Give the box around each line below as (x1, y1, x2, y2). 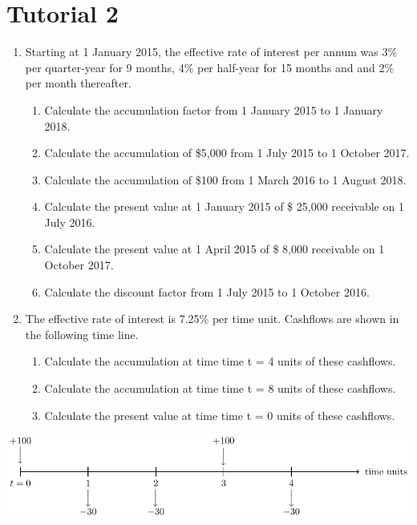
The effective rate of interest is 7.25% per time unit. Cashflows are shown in (25, 310, 399, 327)
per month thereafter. (25, 75, 132, 91)
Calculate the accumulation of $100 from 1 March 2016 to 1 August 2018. (44, 171, 407, 188)
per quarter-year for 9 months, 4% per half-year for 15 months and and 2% (25, 59, 395, 75)
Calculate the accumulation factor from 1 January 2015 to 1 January (44, 101, 383, 118)
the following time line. (25, 325, 139, 342)
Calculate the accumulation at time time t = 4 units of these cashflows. (44, 353, 396, 370)
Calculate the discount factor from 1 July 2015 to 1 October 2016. (44, 283, 370, 300)
